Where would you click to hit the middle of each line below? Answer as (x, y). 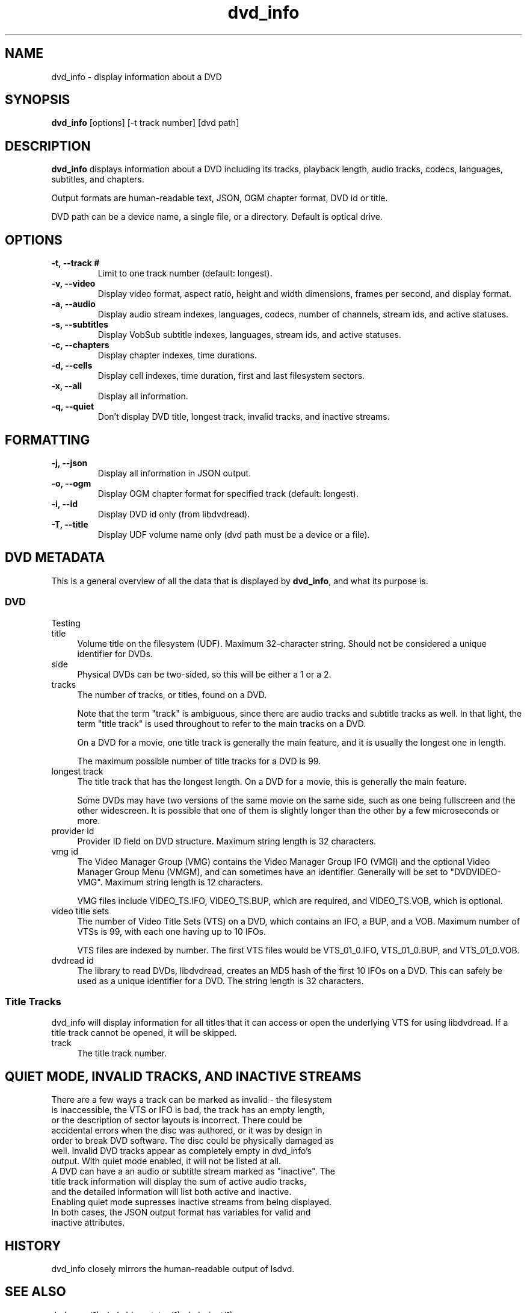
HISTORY (33, 1246)
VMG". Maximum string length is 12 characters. (170, 882)
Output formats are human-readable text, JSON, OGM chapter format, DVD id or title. (220, 198)
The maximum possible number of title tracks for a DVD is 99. (199, 761)
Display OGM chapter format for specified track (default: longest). (228, 493)
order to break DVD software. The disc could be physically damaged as (193, 1141)
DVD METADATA (55, 558)
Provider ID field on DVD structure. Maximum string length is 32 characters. (227, 841)
